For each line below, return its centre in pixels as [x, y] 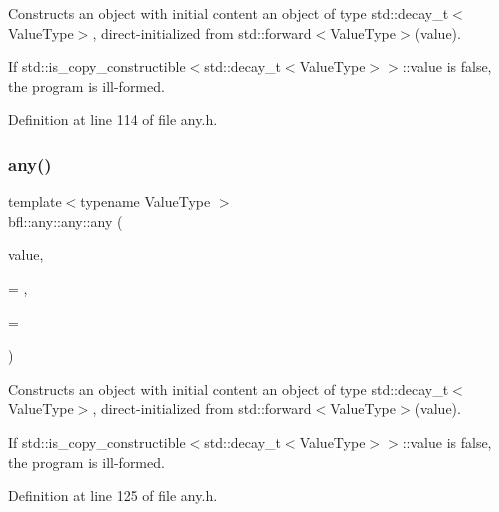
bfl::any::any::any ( [65, 220]
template [35, 201]
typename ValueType [145, 201]
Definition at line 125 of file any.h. [113, 495]
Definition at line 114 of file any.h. [113, 119]
